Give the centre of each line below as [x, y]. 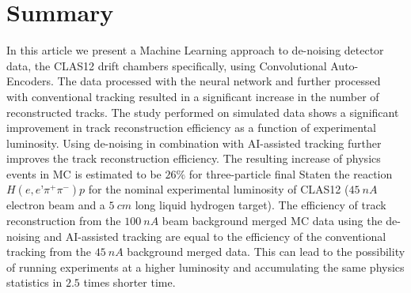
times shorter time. [129, 282]
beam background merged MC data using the [272, 221]
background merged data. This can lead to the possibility [266, 252]
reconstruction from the [64, 221]
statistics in [34, 282]
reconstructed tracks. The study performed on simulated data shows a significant [203, 112]
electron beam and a [56, 205]
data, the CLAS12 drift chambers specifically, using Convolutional [167, 65]
